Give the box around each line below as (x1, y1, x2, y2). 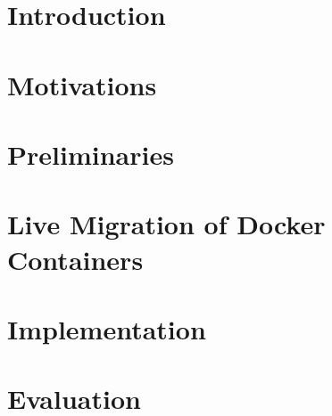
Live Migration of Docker (7, 206, 326, 242)
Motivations (7, 66, 157, 102)
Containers (7, 241, 144, 277)
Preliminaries (7, 135, 174, 172)
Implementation (7, 310, 206, 347)
